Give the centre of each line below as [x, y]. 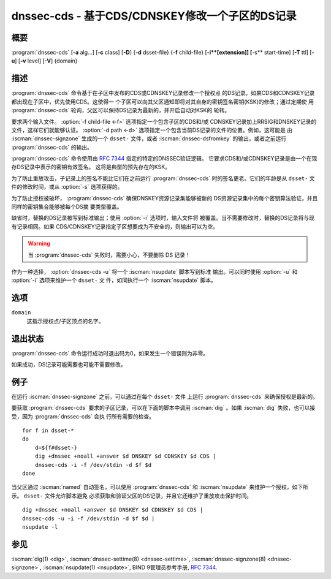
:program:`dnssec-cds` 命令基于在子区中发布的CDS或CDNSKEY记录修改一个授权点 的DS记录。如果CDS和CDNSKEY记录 [163, 93]
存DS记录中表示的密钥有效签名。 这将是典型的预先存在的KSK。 [91, 167]
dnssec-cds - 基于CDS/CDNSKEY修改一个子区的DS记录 [154, 16]
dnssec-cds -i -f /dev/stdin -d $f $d [93, 465]
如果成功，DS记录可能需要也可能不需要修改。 [69, 364]
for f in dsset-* [48, 431]
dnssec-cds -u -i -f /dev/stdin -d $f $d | [89, 518]
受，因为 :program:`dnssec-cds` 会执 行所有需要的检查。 [83, 416]
